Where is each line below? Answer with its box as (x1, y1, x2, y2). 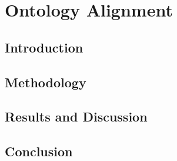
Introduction (5, 38, 84, 56)
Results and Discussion (5, 107, 148, 126)
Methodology (5, 73, 86, 91)
